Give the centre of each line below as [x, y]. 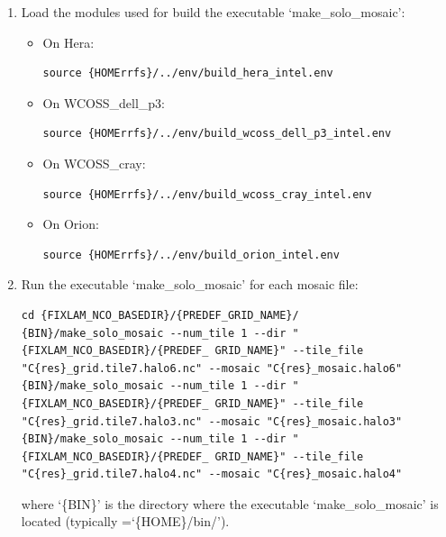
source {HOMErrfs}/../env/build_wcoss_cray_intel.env [207, 194]
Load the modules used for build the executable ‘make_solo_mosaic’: [213, 12]
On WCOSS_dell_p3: [104, 102]
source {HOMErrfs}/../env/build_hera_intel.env [188, 73]
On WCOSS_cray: [94, 163]
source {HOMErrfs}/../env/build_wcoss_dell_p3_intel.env [217, 134]
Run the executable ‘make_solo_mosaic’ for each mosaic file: [190, 284]
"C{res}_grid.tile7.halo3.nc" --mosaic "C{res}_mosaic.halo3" [212, 421]
